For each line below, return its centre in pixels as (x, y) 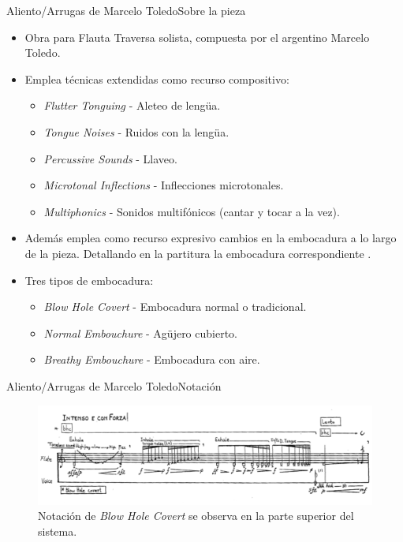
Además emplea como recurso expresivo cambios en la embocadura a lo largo (211, 238)
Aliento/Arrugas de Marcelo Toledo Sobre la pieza (126, 10)
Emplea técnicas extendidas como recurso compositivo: (157, 78)
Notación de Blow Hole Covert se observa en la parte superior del (196, 516)
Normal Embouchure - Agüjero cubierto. (140, 333)
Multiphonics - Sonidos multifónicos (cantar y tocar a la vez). (192, 211)
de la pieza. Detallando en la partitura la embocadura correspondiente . (198, 253)
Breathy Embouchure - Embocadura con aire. (152, 359)
